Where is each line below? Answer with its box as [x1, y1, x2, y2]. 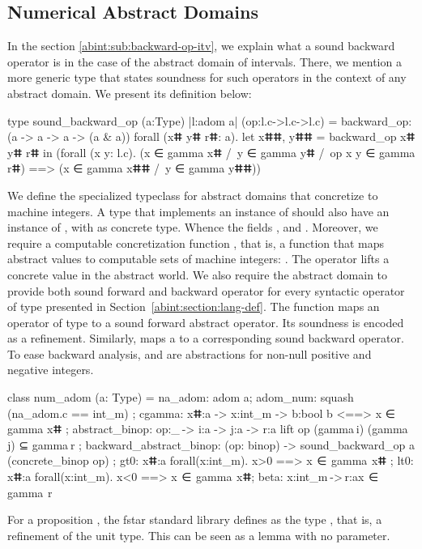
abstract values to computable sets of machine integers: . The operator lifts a [7, 250, 390, 267]
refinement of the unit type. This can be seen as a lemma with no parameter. [7, 526, 390, 543]
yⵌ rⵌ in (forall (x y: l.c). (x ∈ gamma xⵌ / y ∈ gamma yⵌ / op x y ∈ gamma [7, 143, 416, 160]
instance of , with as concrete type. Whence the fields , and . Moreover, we [7, 219, 378, 236]
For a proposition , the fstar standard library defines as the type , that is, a [7, 511, 382, 528]
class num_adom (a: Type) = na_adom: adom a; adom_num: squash [7, 389, 354, 406]
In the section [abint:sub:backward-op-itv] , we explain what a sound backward [7, 37, 395, 54]
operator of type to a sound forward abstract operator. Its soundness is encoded [7, 313, 404, 330]
